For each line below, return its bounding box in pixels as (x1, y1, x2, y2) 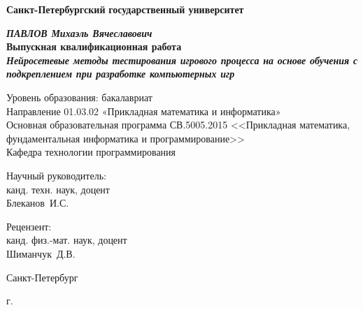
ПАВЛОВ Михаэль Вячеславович (6, 25, 152, 40)
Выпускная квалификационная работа (6, 39, 182, 54)
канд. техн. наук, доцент (6, 182, 110, 196)
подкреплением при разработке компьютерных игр (6, 66, 235, 81)
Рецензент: (6, 219, 52, 233)
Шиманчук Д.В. (6, 246, 76, 260)
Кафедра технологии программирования (6, 145, 176, 159)
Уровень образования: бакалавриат (6, 89, 152, 104)
